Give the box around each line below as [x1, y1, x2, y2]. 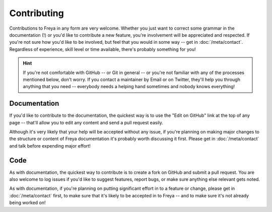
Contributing [9, 8, 64, 19]
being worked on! [9, 199, 46, 206]
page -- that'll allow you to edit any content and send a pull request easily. [9, 119, 164, 125]
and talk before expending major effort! [9, 143, 91, 149]
